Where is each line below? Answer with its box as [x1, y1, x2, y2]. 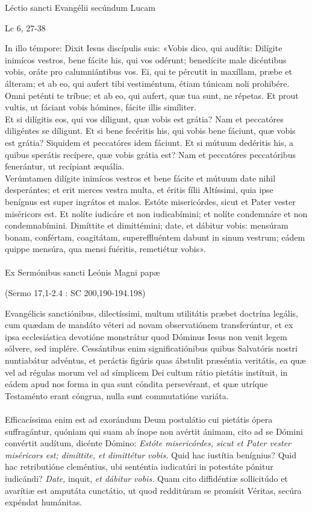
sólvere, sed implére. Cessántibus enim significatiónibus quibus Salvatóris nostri [5, 342, 298, 355]
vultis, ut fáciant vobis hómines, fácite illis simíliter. [5, 101, 196, 113]
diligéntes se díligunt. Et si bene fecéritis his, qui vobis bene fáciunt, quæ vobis [5, 124, 296, 137]
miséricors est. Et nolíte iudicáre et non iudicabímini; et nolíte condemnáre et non [5, 207, 308, 220]
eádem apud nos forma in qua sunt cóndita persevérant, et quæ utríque [5, 378, 268, 390]
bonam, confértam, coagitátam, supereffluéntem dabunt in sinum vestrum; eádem [5, 230, 305, 243]
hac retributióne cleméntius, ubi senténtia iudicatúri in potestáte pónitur [5, 460, 273, 473]
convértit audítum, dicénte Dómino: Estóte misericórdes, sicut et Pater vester [5, 437, 292, 449]
